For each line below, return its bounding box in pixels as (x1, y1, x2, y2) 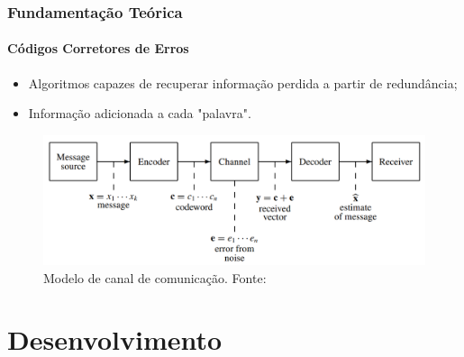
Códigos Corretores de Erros (7, 39, 189, 58)
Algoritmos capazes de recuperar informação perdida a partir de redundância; (28, 73, 458, 92)
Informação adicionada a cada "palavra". (28, 104, 251, 123)
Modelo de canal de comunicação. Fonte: (43, 268, 267, 287)
